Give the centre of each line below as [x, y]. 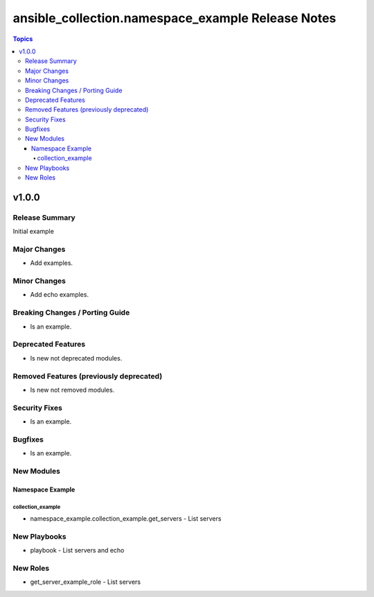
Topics [23, 39]
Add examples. [51, 263]
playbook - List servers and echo [77, 551]
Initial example [34, 232]
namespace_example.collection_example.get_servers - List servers [126, 519]
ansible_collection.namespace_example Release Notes [175, 18]
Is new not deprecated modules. [76, 358]
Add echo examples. [60, 295]
